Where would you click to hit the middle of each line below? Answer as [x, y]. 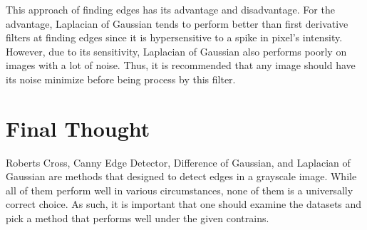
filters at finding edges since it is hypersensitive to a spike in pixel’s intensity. [174, 37]
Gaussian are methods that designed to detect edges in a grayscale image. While [181, 176]
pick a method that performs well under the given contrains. [138, 218]
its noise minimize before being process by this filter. [121, 79]
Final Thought [78, 128]
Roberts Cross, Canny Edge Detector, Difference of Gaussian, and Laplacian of [178, 162]
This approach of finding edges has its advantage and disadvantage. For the [170, 9]
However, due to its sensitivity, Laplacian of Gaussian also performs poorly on [176, 51]
